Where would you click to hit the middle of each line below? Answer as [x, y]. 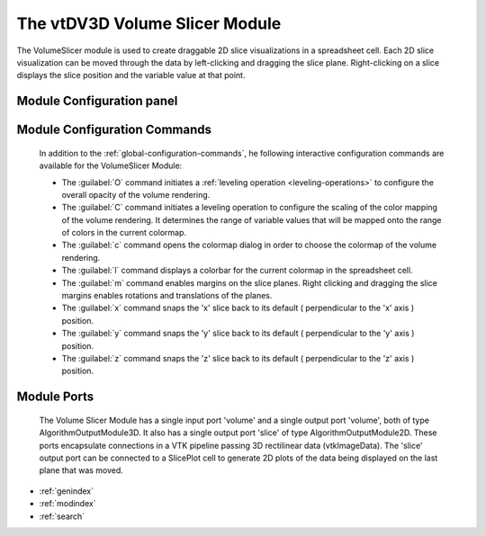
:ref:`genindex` [67, 491]
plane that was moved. [81, 470]
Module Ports [55, 397]
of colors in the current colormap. [124, 233]
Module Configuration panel [97, 101]
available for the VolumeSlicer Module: [111, 165]
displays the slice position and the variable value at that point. [131, 76]
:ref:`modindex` [67, 504]
